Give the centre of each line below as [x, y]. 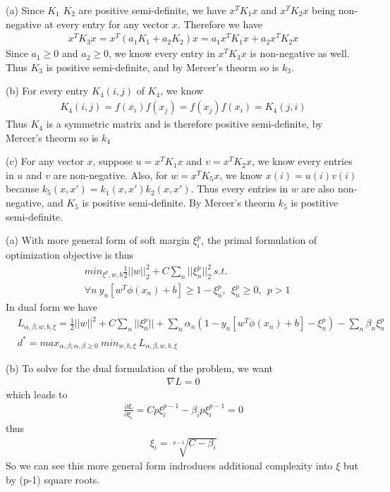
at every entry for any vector [107, 24]
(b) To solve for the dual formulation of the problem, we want [139, 368]
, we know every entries [302, 161]
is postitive [315, 203]
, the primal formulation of [259, 240]
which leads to [37, 394]
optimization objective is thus [69, 255]
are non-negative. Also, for [110, 174]
